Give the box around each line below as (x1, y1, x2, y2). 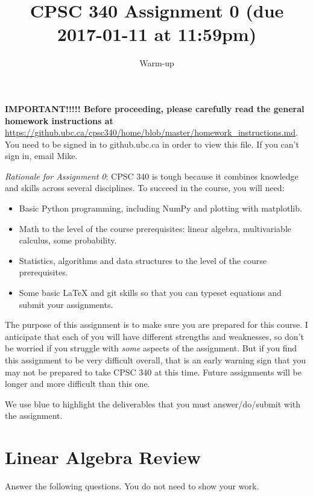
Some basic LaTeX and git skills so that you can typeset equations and (19, 286, 282, 299)
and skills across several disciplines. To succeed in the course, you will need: (5, 181, 285, 194)
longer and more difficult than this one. (5, 377, 150, 390)
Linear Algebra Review (5, 445, 201, 469)
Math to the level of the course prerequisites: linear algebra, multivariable (19, 222, 291, 234)
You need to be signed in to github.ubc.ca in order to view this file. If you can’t (5, 137, 299, 150)
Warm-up (139, 57, 174, 69)
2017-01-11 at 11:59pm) (57, 22, 257, 46)
